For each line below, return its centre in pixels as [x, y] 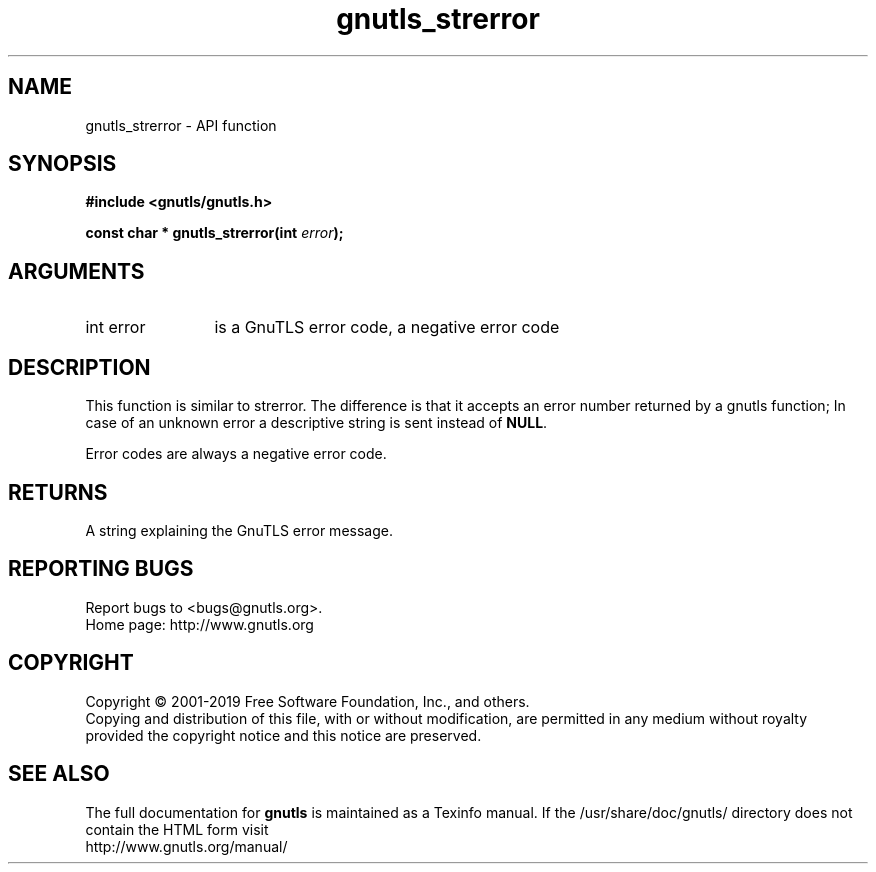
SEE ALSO [59, 774]
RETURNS [58, 492]
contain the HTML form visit [177, 829]
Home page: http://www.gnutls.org [199, 624]
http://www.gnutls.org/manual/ [186, 846]
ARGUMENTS [76, 271]
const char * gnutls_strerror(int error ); [214, 233]
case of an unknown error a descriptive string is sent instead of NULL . [316, 423]
